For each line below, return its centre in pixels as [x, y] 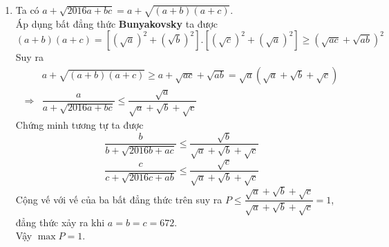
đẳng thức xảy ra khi [60, 222]
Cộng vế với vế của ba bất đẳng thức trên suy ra [119, 199]
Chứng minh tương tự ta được [79, 124]
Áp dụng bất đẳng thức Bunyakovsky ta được [117, 23]
